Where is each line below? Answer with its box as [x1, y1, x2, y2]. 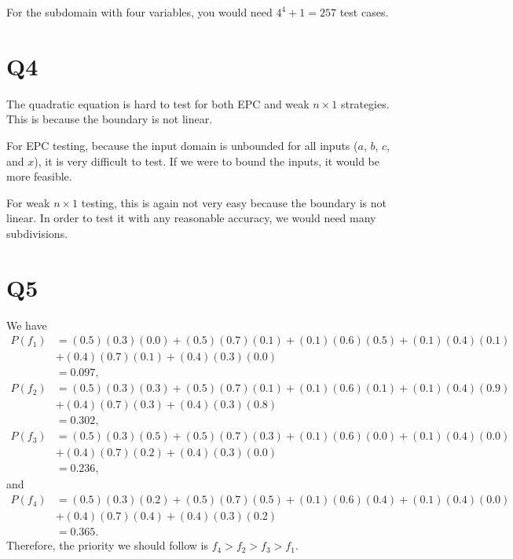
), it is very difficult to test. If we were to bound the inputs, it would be [34, 152, 379, 169]
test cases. [339, 4, 389, 20]
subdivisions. [6, 225, 68, 241]
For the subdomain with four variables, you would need [6, 4, 273, 20]
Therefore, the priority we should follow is [6, 537, 208, 554]
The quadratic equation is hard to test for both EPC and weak [6, 95, 310, 111]
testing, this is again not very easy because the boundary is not [81, 194, 387, 210]
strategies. [340, 95, 390, 111]
